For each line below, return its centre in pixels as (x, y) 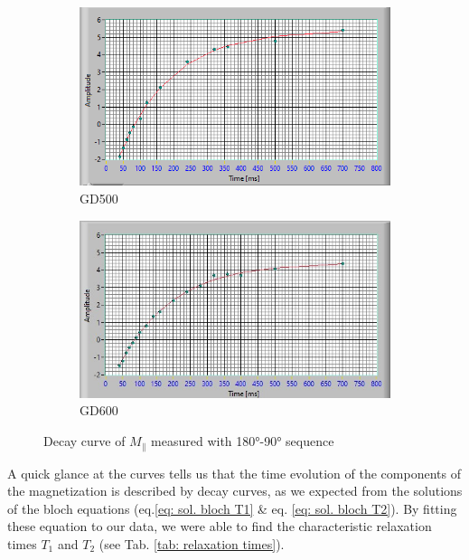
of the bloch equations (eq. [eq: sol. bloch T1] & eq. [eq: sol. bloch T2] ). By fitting (232, 508)
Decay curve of (84, 441)
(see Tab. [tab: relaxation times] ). (192, 543)
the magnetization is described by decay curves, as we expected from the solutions (235, 491)
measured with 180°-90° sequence (243, 441)
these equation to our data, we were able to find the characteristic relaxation (220, 526)
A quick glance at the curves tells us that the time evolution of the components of (234, 473)
